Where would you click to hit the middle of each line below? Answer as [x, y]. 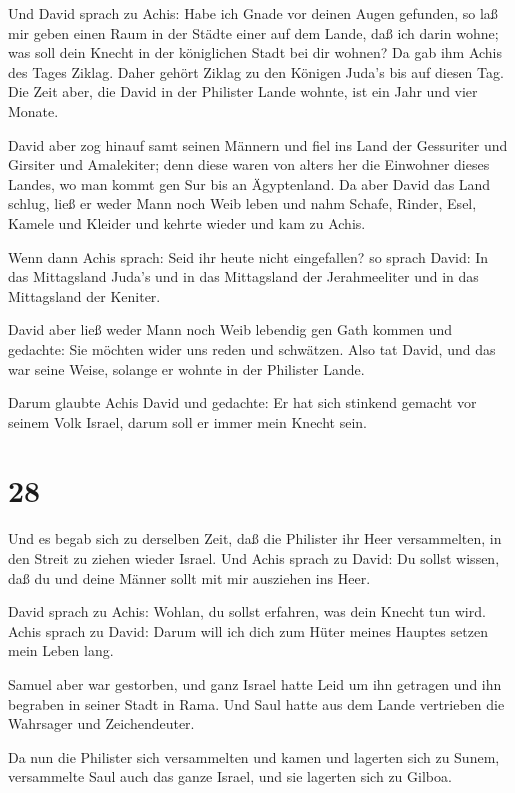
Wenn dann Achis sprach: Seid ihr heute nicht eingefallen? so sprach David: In [248, 256]
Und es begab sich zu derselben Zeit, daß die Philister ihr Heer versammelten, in [255, 538]
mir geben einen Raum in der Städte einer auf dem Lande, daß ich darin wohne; [253, 32]
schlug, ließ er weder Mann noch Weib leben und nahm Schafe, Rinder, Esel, [242, 203]
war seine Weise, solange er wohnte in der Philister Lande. [186, 368]
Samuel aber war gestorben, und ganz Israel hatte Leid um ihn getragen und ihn [255, 683]
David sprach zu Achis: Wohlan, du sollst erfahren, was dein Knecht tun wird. [247, 611]
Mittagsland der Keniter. [84, 295]
